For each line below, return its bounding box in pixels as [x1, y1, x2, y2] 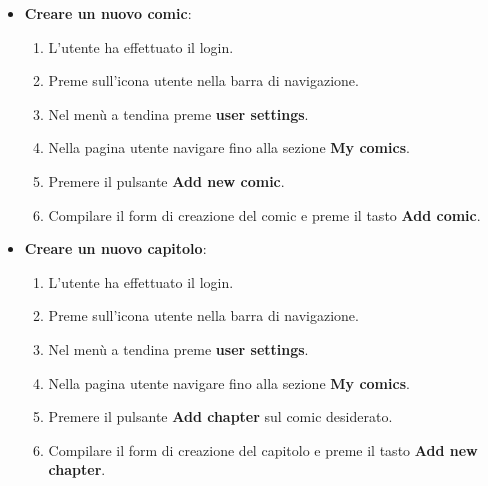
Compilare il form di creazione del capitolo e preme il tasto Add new [48, 439, 478, 460]
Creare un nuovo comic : [24, 3, 192, 23]
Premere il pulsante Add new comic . [48, 170, 285, 191]
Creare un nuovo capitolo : [24, 238, 207, 259]
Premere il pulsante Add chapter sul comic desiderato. [48, 406, 393, 427]
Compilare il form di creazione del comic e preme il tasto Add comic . [48, 204, 481, 225]
